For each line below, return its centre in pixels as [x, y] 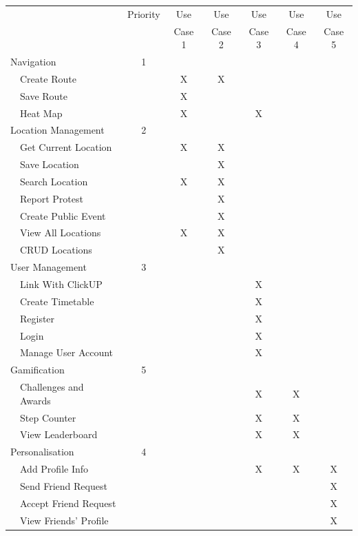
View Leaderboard [59, 434]
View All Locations [61, 233]
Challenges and [52, 387]
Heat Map [41, 113]
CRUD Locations [56, 250]
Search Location [54, 181]
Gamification [38, 370]
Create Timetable [57, 301]
